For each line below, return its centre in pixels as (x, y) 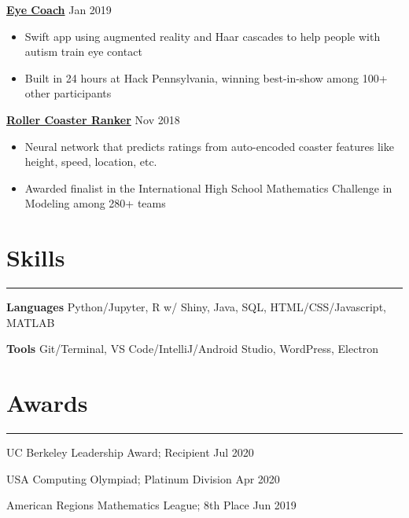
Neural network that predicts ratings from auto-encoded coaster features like (209, 146)
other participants (68, 93)
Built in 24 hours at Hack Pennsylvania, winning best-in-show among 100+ (206, 77)
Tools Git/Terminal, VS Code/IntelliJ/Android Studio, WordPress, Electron (193, 349)
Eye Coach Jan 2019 (59, 9)
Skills (36, 257)
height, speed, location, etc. (91, 162)
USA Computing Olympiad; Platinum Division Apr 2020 (143, 478)
